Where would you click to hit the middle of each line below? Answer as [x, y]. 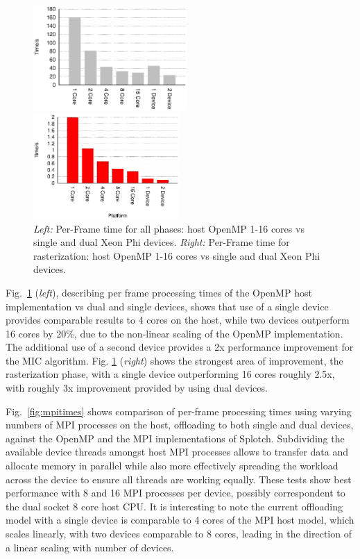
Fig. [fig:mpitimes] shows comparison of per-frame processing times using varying [179, 411]
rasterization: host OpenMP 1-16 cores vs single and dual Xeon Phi [177, 255]
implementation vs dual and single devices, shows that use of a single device [167, 306]
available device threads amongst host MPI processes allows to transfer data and [177, 452]
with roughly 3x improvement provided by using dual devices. [137, 388]
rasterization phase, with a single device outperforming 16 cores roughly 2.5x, [170, 374]
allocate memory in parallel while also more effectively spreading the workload [172, 466]
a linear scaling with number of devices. [90, 547]
